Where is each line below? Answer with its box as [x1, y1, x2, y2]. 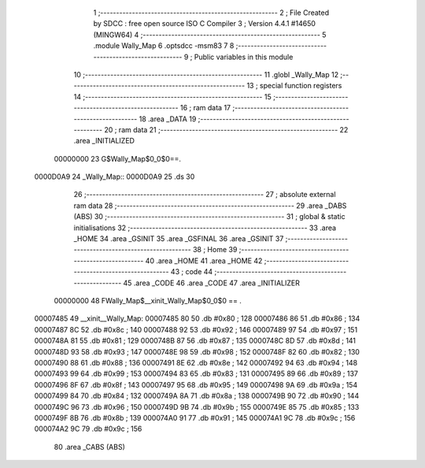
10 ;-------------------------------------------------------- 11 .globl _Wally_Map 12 [73, 69, 338, 79]
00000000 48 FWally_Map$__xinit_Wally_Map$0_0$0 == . [54, 295, 242, 305]
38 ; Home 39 [193, 245, 238, 254]
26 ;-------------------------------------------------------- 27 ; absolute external [73, 190, 336, 199]
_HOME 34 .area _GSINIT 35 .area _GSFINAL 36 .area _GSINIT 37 [73, 234, 284, 243]
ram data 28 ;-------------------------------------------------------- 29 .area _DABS [73, 201, 347, 210]
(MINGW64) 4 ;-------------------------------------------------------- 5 [93, 30, 327, 39]
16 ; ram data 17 [179, 103, 231, 113]
